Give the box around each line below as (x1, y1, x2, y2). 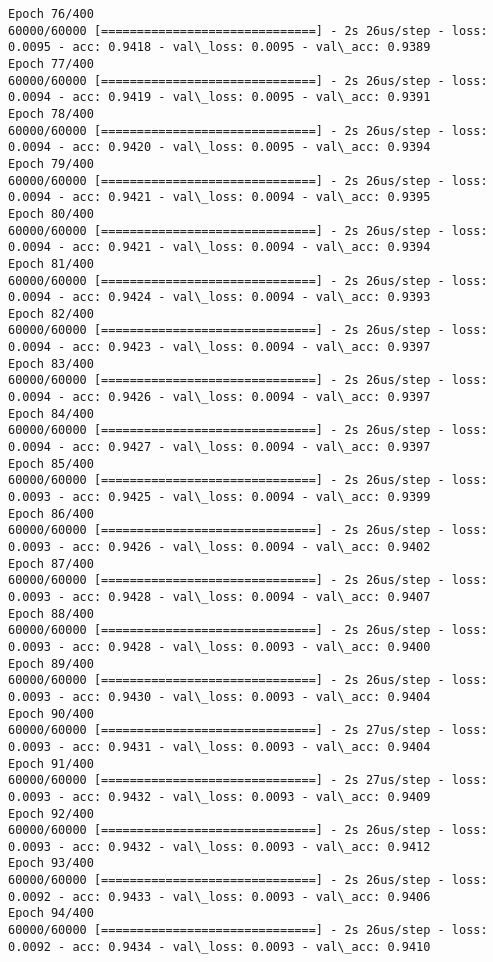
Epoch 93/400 (8, 856, 94, 871)
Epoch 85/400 (8, 456, 94, 471)
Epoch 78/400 (8, 106, 94, 121)
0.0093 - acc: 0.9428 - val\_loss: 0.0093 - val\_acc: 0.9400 (8, 639, 431, 654)
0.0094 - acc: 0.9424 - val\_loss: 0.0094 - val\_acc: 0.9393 (8, 290, 431, 305)
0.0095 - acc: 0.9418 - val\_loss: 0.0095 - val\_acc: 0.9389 (8, 40, 431, 55)
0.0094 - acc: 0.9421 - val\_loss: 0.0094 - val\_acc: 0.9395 (8, 190, 431, 205)
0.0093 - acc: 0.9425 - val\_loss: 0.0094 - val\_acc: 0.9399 (8, 490, 431, 505)
